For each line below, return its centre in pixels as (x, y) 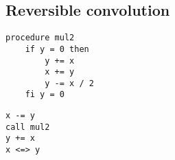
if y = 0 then (57, 49)
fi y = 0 (45, 95)
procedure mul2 (40, 38)
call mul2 (28, 127)
